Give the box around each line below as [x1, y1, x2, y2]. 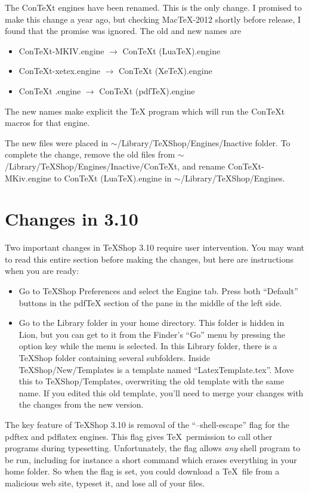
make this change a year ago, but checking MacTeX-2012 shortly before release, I [5, 13, 301, 25]
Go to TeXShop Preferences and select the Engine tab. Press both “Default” [18, 285, 298, 297]
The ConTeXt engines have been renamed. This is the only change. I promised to [5, 1, 302, 13]
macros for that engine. [5, 116, 90, 129]
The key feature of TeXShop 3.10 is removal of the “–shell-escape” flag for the [5, 418, 290, 430]
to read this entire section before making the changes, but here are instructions [5, 252, 293, 265]
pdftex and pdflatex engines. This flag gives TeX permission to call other [5, 430, 273, 442]
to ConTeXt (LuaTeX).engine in [54, 171, 172, 184]
